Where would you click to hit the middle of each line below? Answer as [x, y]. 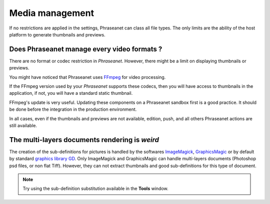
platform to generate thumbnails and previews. [57, 34]
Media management [52, 13]
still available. [23, 125]
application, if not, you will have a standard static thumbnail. [71, 93]
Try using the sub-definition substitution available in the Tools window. [95, 189]
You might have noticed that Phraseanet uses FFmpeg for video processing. [87, 77]
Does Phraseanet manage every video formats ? [86, 49]
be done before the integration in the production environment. [73, 109]
